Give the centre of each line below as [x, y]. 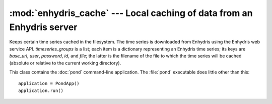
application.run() [41, 90]
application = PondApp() [49, 83]
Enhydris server [43, 27]
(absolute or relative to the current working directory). [65, 63]
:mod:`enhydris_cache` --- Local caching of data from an [131, 13]
